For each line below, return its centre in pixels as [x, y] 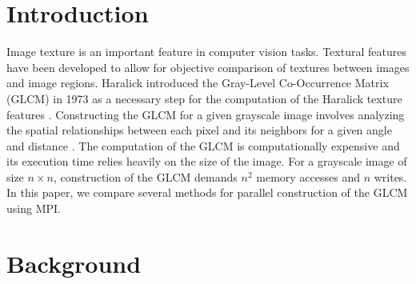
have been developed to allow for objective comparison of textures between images [208, 67]
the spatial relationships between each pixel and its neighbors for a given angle [199, 130]
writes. [390, 176]
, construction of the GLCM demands [145, 176]
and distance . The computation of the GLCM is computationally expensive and [203, 145]
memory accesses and [308, 176]
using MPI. [34, 208]
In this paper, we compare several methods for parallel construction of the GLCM [207, 192]
